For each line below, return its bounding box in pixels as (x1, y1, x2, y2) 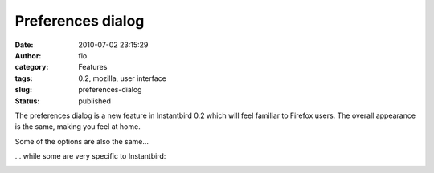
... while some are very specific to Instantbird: (14, 151, 166, 161)
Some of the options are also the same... (14, 136, 149, 146)
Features (78, 62, 108, 72)
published (78, 96, 112, 106)
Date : (14, 40, 34, 50)
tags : (14, 73, 33, 83)
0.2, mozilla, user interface (78, 73, 166, 83)
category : (14, 62, 49, 72)
